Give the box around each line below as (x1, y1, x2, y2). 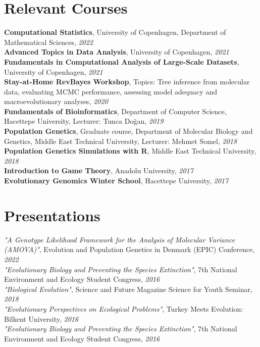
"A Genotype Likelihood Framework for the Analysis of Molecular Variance (4, 234, 235, 244)
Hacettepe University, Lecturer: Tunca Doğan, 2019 (4, 116, 164, 126)
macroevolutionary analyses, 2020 (4, 96, 108, 107)
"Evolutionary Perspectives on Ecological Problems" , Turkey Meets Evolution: (4, 303, 243, 314)
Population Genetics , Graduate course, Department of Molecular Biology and (4, 126, 253, 136)
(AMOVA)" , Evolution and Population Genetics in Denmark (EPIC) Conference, (4, 244, 255, 255)
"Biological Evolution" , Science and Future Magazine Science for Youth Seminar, (4, 283, 252, 294)
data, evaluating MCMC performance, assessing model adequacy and (4, 86, 217, 96)
